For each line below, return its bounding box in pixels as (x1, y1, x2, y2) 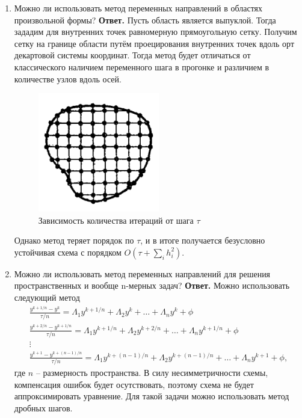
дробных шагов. (14, 401, 73, 414)
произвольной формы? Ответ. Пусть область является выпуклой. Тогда (14, 13, 276, 26)
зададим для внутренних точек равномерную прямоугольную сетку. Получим (14, 25, 297, 38)
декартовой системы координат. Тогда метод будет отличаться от (14, 49, 251, 61)
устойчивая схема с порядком (14, 245, 122, 258)
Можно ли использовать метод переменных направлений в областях (14, 2, 263, 14)
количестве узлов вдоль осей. (14, 72, 122, 85)
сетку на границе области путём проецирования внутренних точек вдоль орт (14, 37, 295, 49)
